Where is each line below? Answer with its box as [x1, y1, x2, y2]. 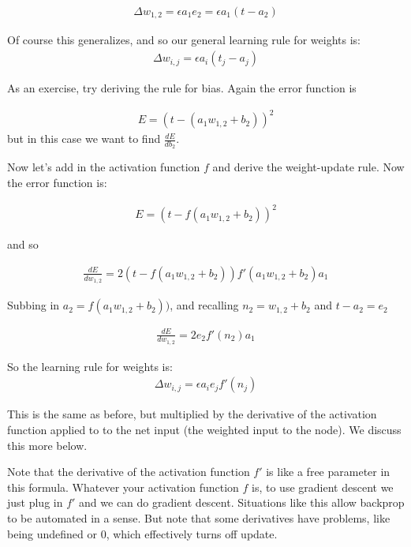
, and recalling [170, 297, 239, 313]
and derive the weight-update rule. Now [212, 159, 405, 175]
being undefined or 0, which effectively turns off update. [7, 525, 278, 541]
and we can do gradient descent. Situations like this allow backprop [79, 494, 405, 511]
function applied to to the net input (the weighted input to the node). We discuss [7, 421, 402, 438]
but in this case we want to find [7, 130, 161, 147]
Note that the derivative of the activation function [7, 463, 250, 480]
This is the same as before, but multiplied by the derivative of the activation [7, 406, 377, 422]
